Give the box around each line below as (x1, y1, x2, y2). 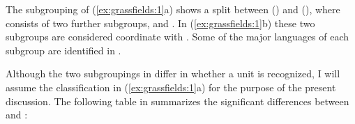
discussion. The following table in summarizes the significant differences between (6, 93, 349, 108)
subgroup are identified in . (6, 42, 121, 57)
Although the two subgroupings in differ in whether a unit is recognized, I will (6, 66, 340, 81)
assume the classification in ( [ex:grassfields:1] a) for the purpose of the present (6, 79, 336, 94)
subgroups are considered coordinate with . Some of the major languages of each (6, 29, 349, 44)
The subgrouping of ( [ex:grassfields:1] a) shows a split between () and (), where (6, 2, 340, 16)
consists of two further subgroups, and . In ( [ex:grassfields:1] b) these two (6, 15, 315, 30)
